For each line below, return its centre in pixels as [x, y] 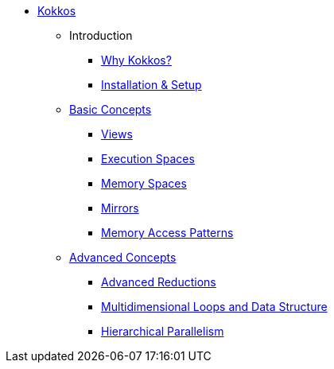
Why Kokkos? [136, 60]
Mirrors [120, 208]
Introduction [101, 35]
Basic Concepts [111, 109]
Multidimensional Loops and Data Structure [214, 307]
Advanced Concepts [123, 257]
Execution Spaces [148, 159]
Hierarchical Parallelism [163, 331]
